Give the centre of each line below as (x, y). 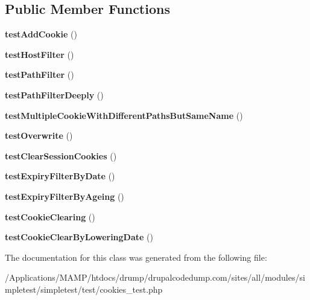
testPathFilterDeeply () (54, 94)
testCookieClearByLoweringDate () (79, 237)
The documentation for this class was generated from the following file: (136, 257)
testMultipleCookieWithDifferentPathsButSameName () (124, 115)
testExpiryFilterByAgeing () (65, 196)
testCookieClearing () (50, 216)
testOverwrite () (39, 136)
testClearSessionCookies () (61, 155)
